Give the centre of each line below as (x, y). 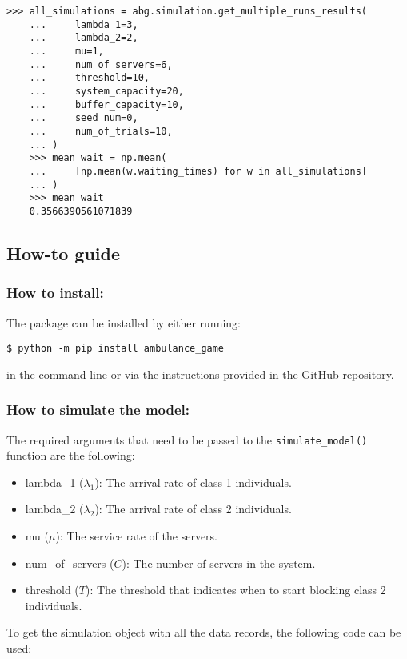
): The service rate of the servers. (136, 536)
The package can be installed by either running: (124, 322)
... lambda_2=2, (84, 38)
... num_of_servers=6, (101, 64)
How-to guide (63, 253)
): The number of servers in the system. (219, 563)
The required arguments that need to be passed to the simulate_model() (187, 439)
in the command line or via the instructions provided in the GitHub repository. (200, 374)
